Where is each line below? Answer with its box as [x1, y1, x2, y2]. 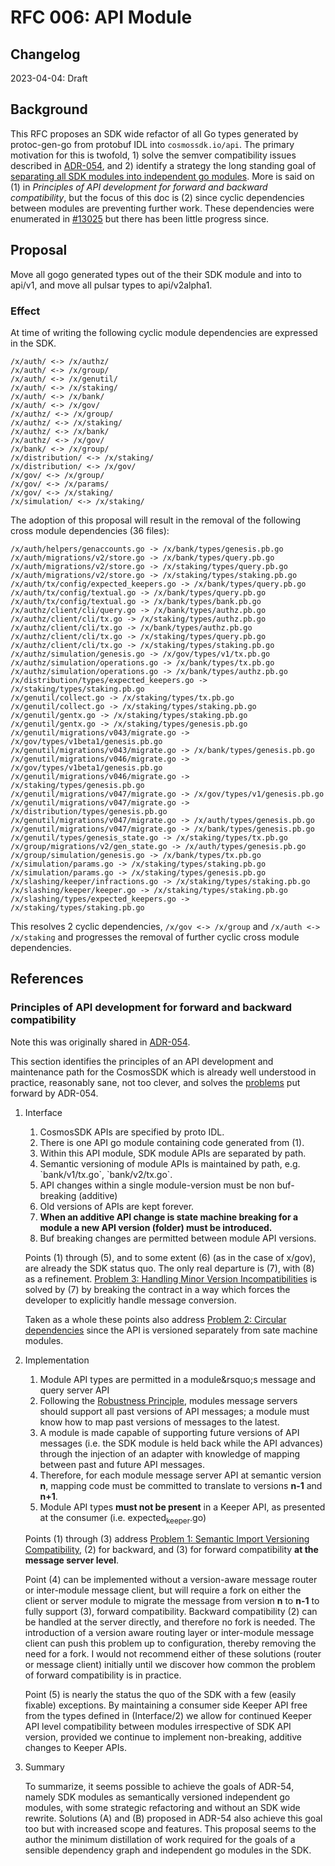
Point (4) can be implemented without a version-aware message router [24, 1574, 318, 1586]
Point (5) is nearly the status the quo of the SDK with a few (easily [24, 1689, 297, 1701]
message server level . [24, 1554, 120, 1566]
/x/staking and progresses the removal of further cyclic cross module [10, 931, 300, 943]
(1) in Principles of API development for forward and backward [10, 181, 268, 193]
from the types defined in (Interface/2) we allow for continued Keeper [24, 1710, 312, 1722]
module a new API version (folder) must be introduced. [39, 1221, 273, 1233]
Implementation [24, 1354, 90, 1366]
